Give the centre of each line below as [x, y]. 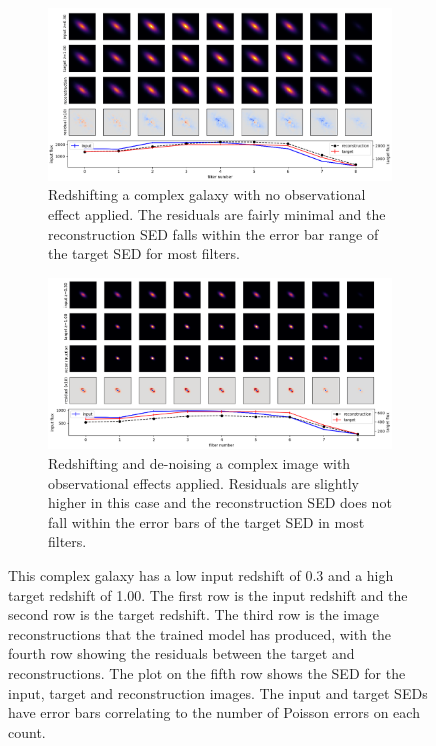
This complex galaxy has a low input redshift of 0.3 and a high [201, 575]
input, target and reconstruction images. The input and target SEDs [218, 692]
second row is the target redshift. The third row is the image [194, 614]
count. [27, 731]
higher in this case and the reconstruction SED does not [220, 502]
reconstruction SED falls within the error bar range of [213, 233]
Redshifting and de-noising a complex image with [199, 463]
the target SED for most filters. [144, 253]
